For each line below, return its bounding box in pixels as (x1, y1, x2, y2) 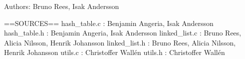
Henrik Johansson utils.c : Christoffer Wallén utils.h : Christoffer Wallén (4, 47, 225, 57)
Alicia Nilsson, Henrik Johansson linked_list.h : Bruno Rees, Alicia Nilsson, (4, 37, 236, 47)
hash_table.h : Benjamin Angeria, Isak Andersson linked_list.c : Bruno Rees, (4, 27, 242, 38)
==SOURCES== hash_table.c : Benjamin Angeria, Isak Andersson (4, 17, 214, 28)
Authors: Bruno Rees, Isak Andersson (4, 1, 119, 11)
